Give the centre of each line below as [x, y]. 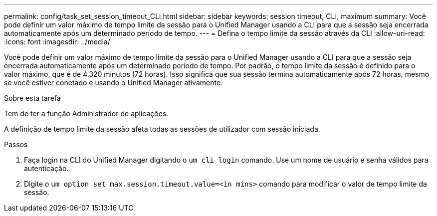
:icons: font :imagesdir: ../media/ [57, 42]
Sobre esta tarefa [32, 98]
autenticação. [46, 168]
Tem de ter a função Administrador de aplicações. [86, 113]
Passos [16, 144]
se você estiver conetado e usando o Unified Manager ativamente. [113, 83]
